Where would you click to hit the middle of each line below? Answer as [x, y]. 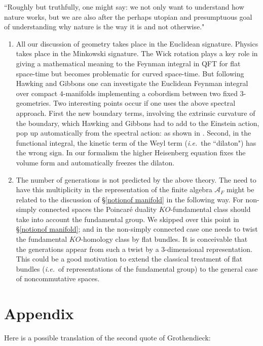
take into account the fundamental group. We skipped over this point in [127, 219]
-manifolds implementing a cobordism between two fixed [151, 93]
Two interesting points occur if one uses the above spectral [144, 103]
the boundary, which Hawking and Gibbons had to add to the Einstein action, [138, 123]
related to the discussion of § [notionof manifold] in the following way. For [129, 199]
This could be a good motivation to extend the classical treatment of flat [129, 259]
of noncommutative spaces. [58, 278]
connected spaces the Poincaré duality [98, 209]
